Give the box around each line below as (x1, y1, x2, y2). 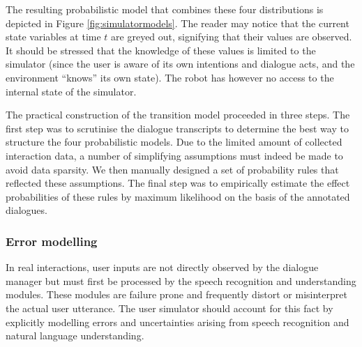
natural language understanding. (6, 328, 144, 343)
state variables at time (6, 29, 101, 44)
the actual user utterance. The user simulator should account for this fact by (6, 300, 333, 315)
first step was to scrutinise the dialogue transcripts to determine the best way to (6, 121, 349, 135)
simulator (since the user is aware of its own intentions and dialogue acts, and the (6, 56, 355, 71)
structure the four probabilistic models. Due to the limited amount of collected (6, 134, 342, 149)
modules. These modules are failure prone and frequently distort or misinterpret (6, 287, 347, 302)
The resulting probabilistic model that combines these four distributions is (6, 2, 324, 16)
